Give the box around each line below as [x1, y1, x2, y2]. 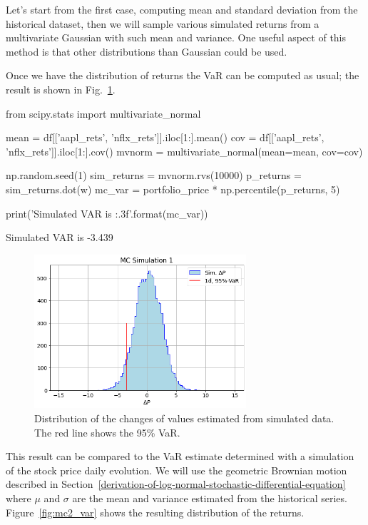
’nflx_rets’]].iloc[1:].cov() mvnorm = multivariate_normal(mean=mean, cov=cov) [6, 143, 363, 158]
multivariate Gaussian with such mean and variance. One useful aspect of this [6, 30, 347, 45]
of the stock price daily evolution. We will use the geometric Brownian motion [6, 462, 347, 477]
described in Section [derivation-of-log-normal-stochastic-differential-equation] [6, 476, 346, 491]
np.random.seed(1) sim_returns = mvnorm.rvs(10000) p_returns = [6, 168, 302, 183]
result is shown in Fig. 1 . [6, 81, 116, 96]
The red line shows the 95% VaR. [34, 424, 180, 439]
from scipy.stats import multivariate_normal [6, 106, 201, 121]
